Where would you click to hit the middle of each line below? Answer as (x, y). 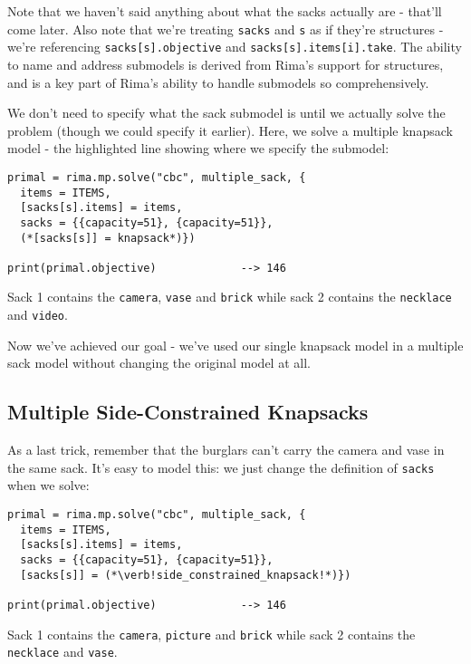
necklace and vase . (62, 652)
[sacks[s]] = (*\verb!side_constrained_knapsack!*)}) (186, 575)
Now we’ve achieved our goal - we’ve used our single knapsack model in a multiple (235, 345)
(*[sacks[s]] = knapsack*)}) (108, 238)
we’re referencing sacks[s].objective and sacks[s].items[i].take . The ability (235, 47)
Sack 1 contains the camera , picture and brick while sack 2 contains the (211, 634)
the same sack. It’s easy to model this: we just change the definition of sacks (221, 467)
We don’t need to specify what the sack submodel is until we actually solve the (226, 113)
